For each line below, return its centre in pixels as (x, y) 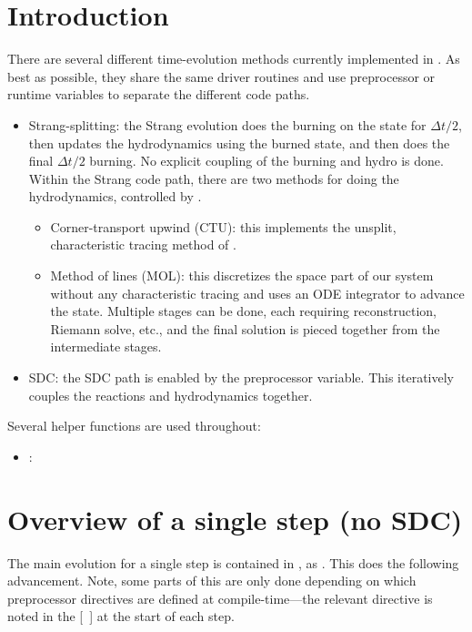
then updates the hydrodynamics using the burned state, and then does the (239, 143)
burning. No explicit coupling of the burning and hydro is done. (266, 161)
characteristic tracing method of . (143, 245)
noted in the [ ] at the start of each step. (121, 616)
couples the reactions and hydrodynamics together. (171, 395)
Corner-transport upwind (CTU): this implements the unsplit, (223, 226)
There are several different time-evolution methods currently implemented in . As (234, 59)
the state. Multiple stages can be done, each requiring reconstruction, (243, 311)
